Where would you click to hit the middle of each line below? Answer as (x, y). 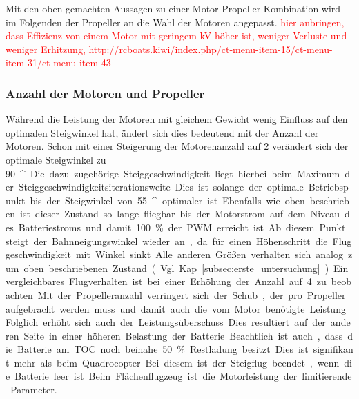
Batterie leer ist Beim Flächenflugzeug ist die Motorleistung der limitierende (183, 376)
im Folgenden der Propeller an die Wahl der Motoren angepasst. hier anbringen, (175, 22)
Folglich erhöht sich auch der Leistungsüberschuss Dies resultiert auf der (166, 322)
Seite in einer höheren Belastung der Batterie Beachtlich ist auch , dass (183, 335)
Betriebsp (328, 187)
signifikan (333, 349)
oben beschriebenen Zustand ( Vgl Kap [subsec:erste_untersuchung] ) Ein (186, 267)
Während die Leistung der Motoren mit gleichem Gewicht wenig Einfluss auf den (177, 119)
